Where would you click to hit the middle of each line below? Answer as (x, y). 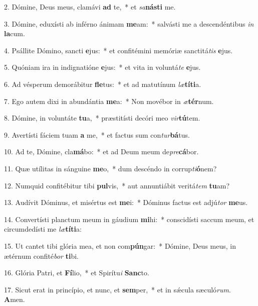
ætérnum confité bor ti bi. (41, 256)
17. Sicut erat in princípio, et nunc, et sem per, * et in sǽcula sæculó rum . (117, 289)
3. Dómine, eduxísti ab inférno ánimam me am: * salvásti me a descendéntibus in (129, 23)
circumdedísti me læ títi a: (43, 229)
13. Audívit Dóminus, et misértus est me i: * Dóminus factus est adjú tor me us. (126, 202)
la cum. (15, 33)
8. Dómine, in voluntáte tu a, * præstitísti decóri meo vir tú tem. (102, 118)
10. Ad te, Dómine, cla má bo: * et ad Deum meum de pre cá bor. (101, 151)
